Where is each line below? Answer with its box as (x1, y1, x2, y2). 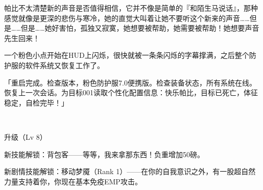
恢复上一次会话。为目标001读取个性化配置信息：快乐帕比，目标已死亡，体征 (4, 87, 258, 98)
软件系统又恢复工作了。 (25, 59, 104, 70)
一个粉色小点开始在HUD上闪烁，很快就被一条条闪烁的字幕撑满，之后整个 (4, 50, 249, 60)
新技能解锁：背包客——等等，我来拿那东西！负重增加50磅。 (4, 149, 204, 159)
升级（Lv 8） (4, 131, 47, 142)
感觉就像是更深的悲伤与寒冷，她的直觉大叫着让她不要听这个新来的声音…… (4, 12, 250, 23)
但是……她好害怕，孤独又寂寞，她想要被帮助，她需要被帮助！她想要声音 (20, 23, 259, 33)
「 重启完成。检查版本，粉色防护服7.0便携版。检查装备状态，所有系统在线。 (4, 77, 256, 88)
